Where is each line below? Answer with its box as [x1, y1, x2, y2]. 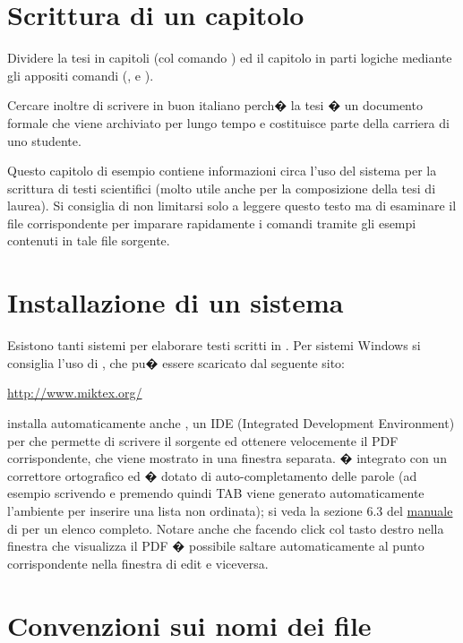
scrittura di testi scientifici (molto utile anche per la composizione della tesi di [7, 178, 436, 197]
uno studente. [7, 131, 81, 150]
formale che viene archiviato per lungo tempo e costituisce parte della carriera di [7, 113, 450, 132]
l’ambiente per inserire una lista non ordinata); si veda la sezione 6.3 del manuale [7, 501, 453, 519]
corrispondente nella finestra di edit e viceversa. [7, 553, 269, 572]
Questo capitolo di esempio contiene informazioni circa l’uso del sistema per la [7, 161, 437, 180]
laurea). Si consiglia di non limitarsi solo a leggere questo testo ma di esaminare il [7, 196, 457, 215]
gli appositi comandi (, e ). [7, 65, 154, 84]
